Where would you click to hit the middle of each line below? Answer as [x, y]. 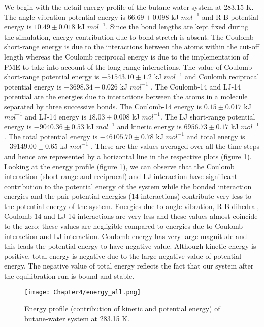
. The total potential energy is [51, 136]
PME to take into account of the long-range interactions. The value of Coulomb [128, 66]
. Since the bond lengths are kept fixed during [177, 27]
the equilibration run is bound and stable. [69, 276]
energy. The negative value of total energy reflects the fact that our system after [129, 266]
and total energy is [216, 136]
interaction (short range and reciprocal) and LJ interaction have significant [121, 176]
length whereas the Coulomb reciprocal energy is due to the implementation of [126, 56]
